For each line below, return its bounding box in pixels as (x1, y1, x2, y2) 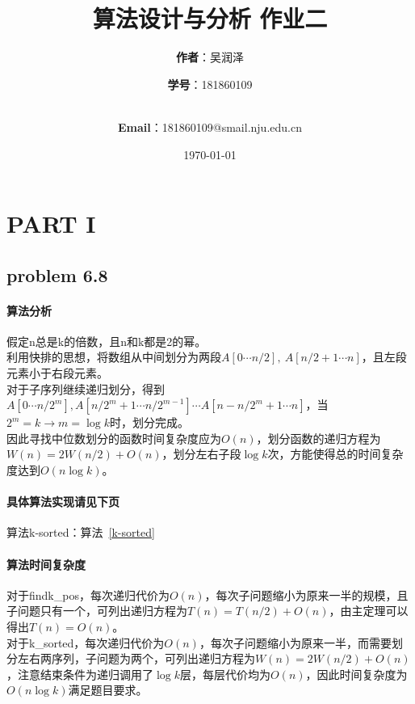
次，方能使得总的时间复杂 (267, 445, 404, 462)
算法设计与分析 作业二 (92, 2, 328, 35)
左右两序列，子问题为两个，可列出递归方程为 (17, 650, 255, 667)
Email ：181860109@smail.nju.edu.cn (118, 118, 302, 135)
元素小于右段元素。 (6, 365, 108, 382)
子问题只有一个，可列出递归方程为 (6, 602, 187, 619)
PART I (6, 207, 96, 240)
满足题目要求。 (68, 681, 148, 698)
